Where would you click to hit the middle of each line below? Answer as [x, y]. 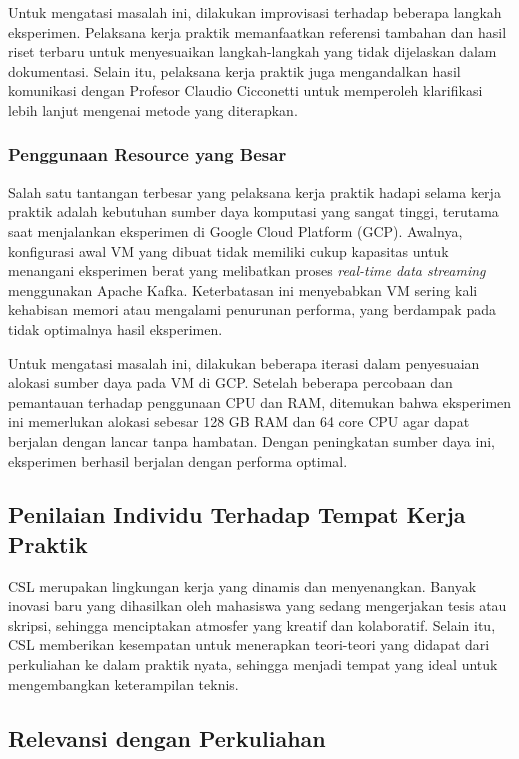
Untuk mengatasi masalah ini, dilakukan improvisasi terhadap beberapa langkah [255, 12]
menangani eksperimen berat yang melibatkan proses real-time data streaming [247, 270]
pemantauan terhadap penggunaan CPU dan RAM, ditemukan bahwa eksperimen [260, 401]
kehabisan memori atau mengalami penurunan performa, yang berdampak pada [252, 309]
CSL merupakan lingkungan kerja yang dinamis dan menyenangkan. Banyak [242, 585]
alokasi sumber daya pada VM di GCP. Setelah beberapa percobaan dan [230, 382]
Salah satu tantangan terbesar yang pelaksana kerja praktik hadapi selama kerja [254, 191]
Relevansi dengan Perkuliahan [167, 737]
